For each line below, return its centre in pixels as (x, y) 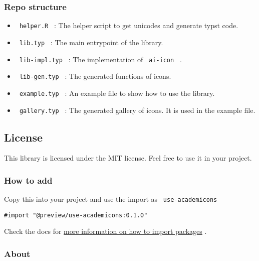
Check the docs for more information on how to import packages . (105, 231)
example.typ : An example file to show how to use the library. (117, 93)
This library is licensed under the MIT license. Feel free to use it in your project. (128, 158)
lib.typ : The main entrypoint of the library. (91, 42)
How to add (28, 180)
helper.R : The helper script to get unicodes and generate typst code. (129, 25)
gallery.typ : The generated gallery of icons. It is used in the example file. (137, 110)
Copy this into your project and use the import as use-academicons (111, 199)
